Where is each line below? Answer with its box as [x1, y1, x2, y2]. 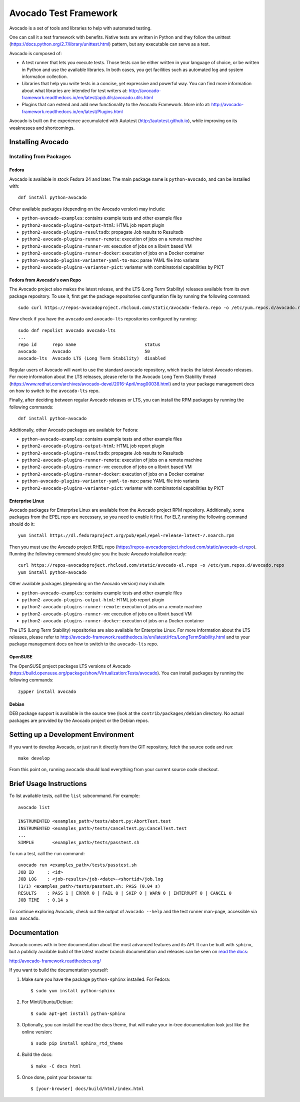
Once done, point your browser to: [21, 1074, 92, 1080]
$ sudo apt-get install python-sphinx [30, 1010, 126, 1016]
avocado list [18, 804, 50, 810]
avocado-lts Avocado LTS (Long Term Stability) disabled [18, 355, 166, 361]
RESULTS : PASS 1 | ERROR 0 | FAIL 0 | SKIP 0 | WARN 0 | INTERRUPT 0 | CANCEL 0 [18, 890, 232, 896]
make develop [18, 755, 50, 761]
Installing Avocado [9, 138, 69, 146]
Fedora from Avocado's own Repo [9, 277, 81, 283]
